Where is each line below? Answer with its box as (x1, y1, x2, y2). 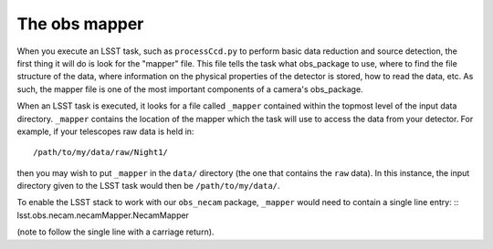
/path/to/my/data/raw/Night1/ (33, 147, 169, 158)
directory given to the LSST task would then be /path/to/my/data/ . (16, 181, 280, 192)
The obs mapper (16, 14, 144, 34)
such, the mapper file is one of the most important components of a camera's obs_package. (16, 83, 364, 95)
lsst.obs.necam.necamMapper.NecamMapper (16, 210, 189, 221)
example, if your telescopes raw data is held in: (16, 126, 194, 137)
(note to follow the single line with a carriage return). (16, 226, 215, 237)
